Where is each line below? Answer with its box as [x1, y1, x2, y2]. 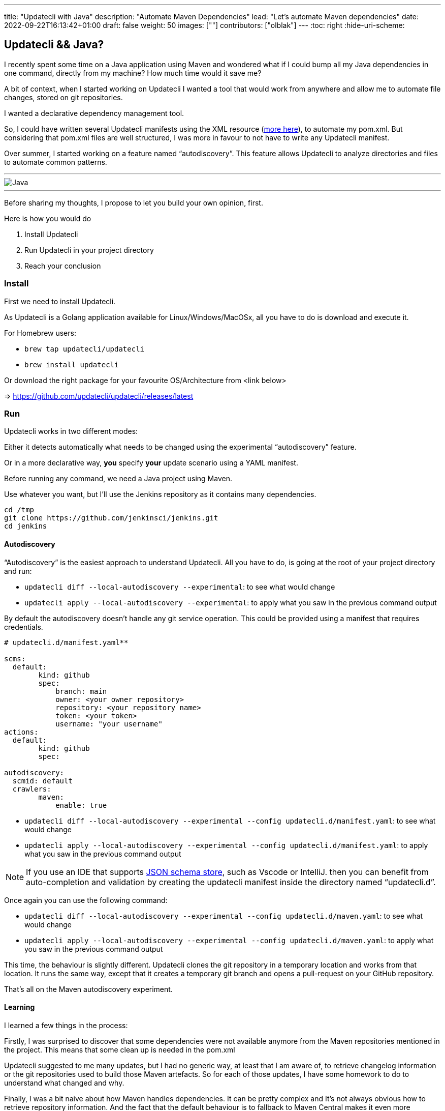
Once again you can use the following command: [4, 895, 168, 904]
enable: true [55, 801, 107, 809]
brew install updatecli [24, 360, 119, 369]
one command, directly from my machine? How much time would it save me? [4, 68, 262, 77]
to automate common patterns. [4, 157, 107, 166]
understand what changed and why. [4, 1078, 124, 1087]
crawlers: [12, 784, 51, 793]
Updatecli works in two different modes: [4, 427, 138, 436]
